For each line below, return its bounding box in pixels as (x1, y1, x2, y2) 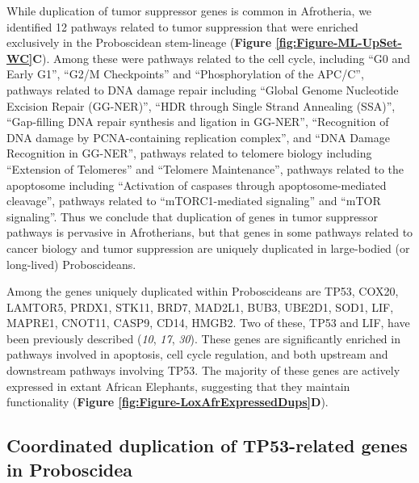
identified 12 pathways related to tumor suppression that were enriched (6, 18, 358, 35)
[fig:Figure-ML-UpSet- (275, 34, 402, 51)
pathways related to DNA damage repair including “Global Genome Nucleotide (6, 81, 399, 98)
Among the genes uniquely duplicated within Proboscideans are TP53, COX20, (6, 283, 399, 300)
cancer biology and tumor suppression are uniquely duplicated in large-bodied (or (6, 239, 410, 256)
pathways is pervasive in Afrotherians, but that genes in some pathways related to (6, 224, 413, 241)
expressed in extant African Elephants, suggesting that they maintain (6, 377, 350, 394)
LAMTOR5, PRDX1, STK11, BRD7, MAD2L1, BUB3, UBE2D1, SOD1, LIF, (6, 298, 394, 315)
